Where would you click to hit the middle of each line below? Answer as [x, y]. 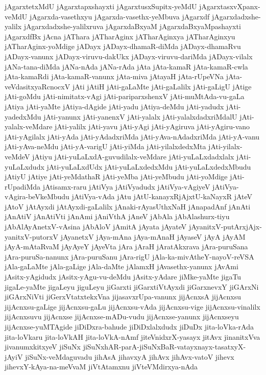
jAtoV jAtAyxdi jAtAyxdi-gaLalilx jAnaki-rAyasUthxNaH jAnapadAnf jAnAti [128, 206]
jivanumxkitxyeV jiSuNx [43, 347]
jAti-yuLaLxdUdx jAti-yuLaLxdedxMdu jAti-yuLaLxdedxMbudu [149, 166]
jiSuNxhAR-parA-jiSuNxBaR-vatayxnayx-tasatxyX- [164, 347]
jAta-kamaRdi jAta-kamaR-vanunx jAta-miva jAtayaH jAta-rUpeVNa [114, 76]
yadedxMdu [23, 116]
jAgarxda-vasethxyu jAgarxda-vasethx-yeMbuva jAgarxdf [119, 16]
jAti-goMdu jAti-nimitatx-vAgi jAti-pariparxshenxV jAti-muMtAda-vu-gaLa [125, 96]
